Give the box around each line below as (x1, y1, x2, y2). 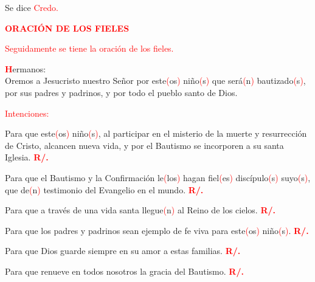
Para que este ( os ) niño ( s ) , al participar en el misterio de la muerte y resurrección (5, 127, 307, 140)
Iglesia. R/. (5, 151, 49, 163)
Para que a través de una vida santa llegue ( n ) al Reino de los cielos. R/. (5, 204, 275, 216)
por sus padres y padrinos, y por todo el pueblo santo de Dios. (5, 86, 238, 98)
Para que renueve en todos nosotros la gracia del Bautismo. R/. (5, 264, 244, 277)
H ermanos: (5, 62, 46, 75)
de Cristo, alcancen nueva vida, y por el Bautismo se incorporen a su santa (5, 139, 284, 151)
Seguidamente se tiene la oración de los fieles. (5, 42, 174, 55)
